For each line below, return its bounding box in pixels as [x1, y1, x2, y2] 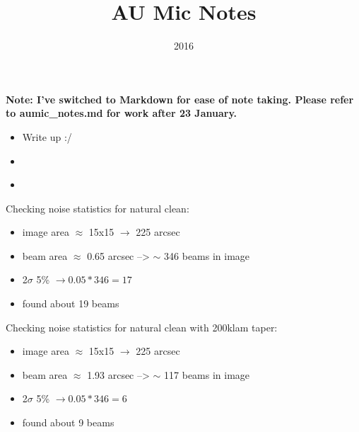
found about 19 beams [22, 296, 119, 311]
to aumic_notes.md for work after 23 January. [6, 106, 237, 120]
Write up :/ [22, 129, 72, 144]
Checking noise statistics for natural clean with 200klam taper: [6, 319, 278, 334]
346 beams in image [164, 248, 250, 263]
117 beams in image [164, 367, 250, 382]
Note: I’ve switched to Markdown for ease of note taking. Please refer [6, 91, 354, 106]
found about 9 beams [22, 415, 114, 430]
